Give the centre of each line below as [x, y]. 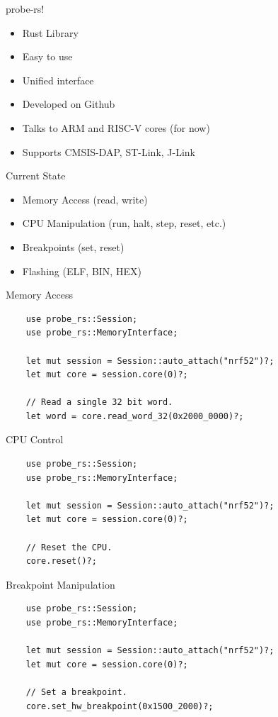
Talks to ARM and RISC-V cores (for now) [116, 127]
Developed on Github [69, 104]
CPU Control [35, 439]
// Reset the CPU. [69, 547]
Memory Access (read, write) [85, 199]
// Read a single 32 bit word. [99, 402]
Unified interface [58, 80]
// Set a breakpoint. [76, 692]
